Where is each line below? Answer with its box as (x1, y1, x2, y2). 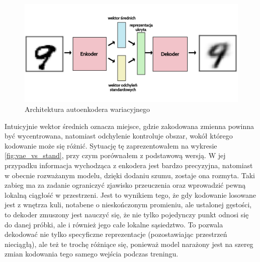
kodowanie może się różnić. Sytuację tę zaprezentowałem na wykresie (5, 140, 217, 151)
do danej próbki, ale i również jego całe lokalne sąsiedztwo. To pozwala (5, 219, 223, 229)
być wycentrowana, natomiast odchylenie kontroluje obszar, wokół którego (5, 130, 233, 141)
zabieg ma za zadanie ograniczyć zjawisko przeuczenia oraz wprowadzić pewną (5, 180, 246, 190)
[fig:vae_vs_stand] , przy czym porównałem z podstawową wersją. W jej (5, 150, 226, 161)
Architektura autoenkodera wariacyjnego (25, 104, 150, 114)
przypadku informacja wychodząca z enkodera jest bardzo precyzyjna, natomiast (5, 160, 253, 170)
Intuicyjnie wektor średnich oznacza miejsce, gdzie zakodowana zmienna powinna (5, 120, 254, 131)
